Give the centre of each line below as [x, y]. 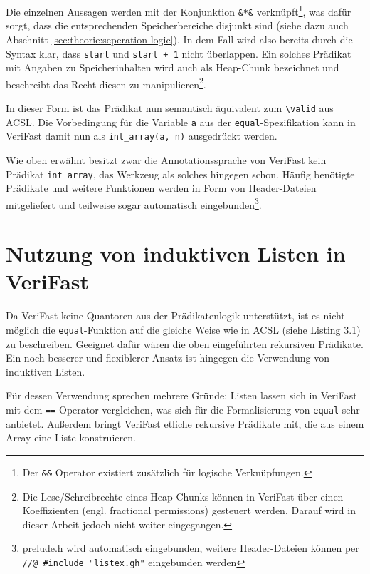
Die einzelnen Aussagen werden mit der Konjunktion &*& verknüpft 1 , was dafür [179, 10]
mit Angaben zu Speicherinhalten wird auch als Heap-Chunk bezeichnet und [173, 67]
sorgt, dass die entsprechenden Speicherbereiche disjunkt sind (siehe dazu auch [177, 25]
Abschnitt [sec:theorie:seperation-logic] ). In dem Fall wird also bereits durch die [179, 39]
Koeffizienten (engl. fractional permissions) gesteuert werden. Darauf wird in [189, 510]
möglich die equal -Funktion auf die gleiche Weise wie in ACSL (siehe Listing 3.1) [183, 329]
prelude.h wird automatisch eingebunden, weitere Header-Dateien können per [191, 548]
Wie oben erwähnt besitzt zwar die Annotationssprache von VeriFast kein [166, 159]
